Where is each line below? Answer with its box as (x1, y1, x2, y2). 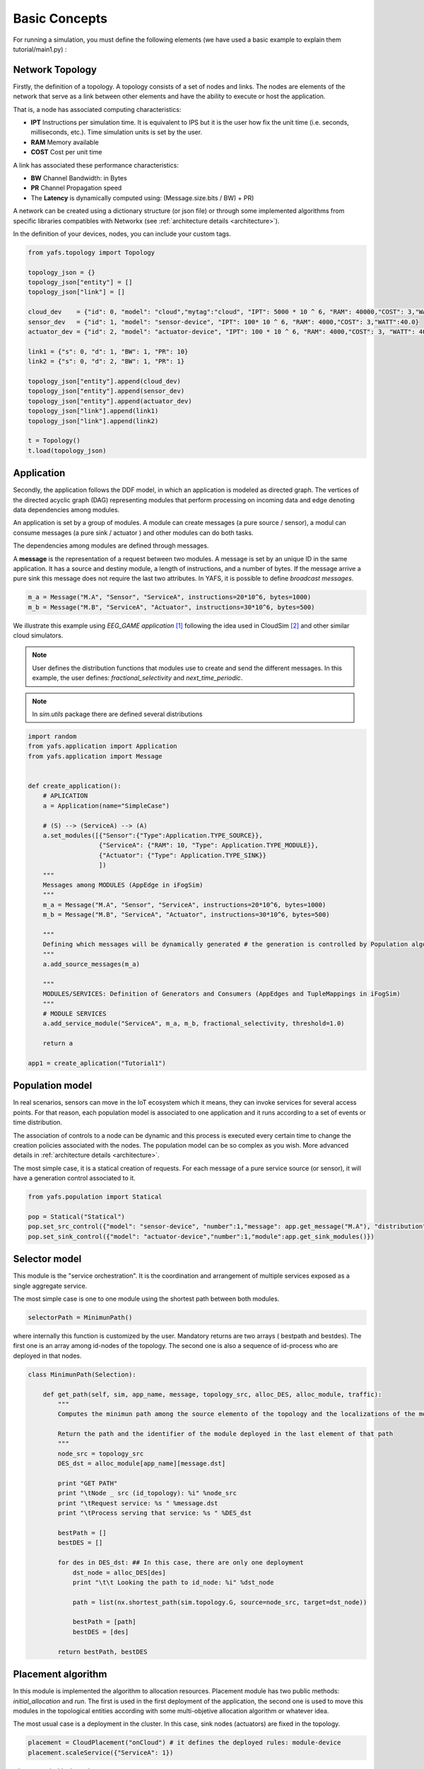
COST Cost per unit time (30, 148, 102, 156)
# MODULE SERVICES (42, 1009, 107, 1018)
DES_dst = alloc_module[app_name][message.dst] (57, 1460, 226, 1468)
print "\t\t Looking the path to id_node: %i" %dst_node (72, 1578, 274, 1586)
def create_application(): (28, 782, 122, 790)
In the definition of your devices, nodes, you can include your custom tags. (13, 229, 231, 238)
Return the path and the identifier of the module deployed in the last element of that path (57, 1430, 394, 1438)
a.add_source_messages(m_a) (42, 960, 141, 969)
